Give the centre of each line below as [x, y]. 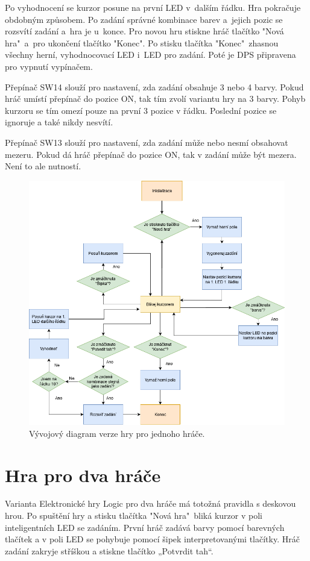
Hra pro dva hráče [83, 475]
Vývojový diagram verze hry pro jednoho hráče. [117, 433]
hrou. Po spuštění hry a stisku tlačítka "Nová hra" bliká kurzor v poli [134, 516]
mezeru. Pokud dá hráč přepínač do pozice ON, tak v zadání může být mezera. [151, 154]
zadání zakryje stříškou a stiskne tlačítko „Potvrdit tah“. [109, 550]
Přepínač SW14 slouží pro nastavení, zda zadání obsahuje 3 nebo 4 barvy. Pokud [154, 86]
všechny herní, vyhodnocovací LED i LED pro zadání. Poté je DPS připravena [150, 55]
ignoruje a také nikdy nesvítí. [59, 122]
